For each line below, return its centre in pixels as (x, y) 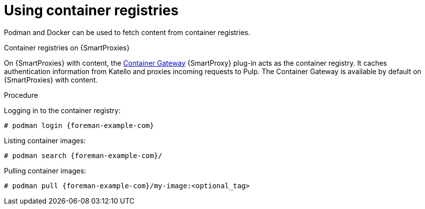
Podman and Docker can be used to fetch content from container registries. (127, 32)
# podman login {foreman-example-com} (79, 125)
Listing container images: (45, 140)
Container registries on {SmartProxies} (67, 47)
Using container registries (91, 10)
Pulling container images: (45, 170)
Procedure (21, 95)
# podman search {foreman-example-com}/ (83, 155)
